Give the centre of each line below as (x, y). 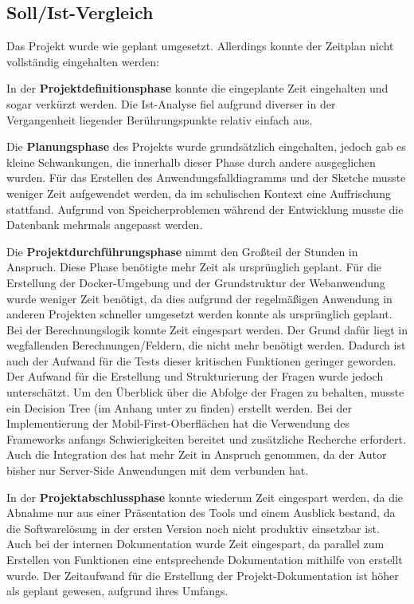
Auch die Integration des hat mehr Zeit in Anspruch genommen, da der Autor (197, 454)
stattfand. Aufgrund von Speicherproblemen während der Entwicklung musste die (205, 209)
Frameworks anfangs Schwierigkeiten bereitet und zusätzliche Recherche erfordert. (206, 438)
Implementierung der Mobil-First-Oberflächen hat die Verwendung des (178, 423)
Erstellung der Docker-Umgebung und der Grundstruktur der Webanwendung (196, 282)
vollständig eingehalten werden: (83, 61)
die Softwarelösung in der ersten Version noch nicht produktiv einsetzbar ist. (193, 528)
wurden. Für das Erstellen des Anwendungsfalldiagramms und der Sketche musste (206, 178)
